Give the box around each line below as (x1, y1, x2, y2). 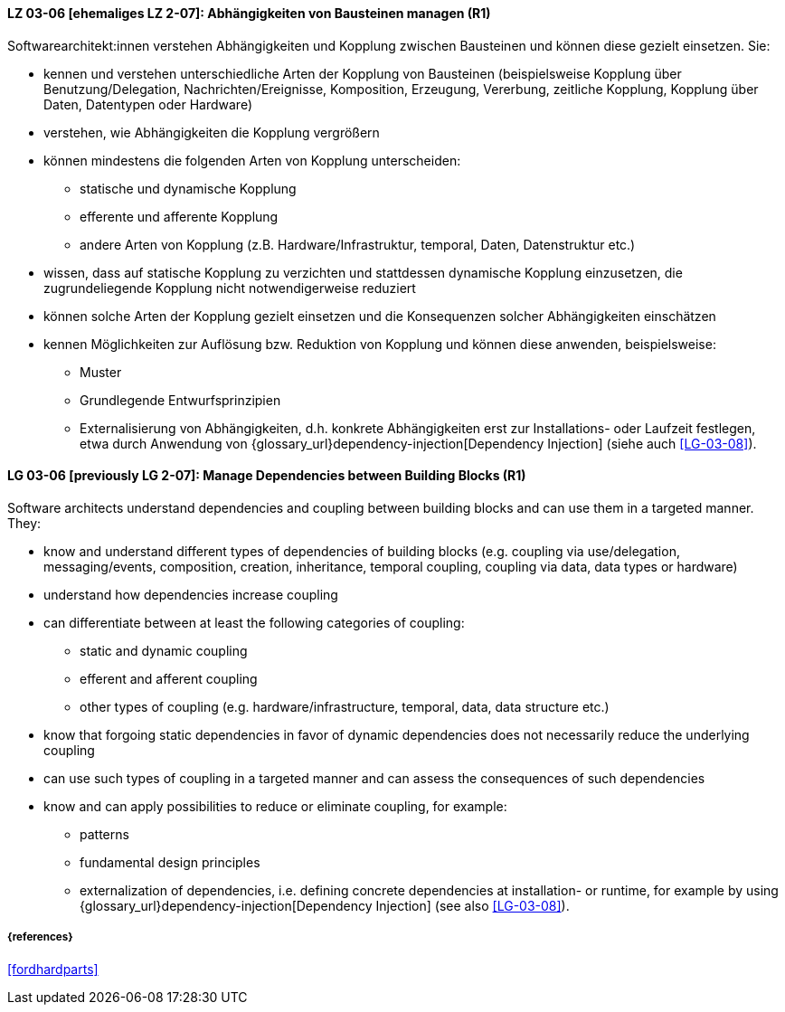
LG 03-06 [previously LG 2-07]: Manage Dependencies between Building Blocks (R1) (7, 468, 526, 484)
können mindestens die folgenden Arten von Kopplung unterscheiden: (43, 152, 461, 168)
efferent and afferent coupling (80, 670, 258, 686)
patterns (80, 826, 129, 842)
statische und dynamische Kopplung (80, 180, 297, 196)
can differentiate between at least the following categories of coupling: (43, 614, 465, 630)
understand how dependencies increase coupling (43, 586, 338, 602)
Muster (80, 364, 122, 380)
